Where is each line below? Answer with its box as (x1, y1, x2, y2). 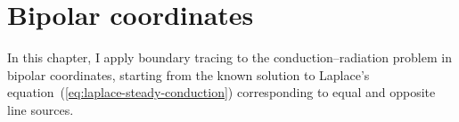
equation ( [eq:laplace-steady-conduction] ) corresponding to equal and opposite (7, 83, 436, 102)
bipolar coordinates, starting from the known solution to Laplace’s (7, 65, 370, 84)
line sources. (7, 100, 74, 118)
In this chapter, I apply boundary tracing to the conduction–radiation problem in (7, 48, 452, 67)
